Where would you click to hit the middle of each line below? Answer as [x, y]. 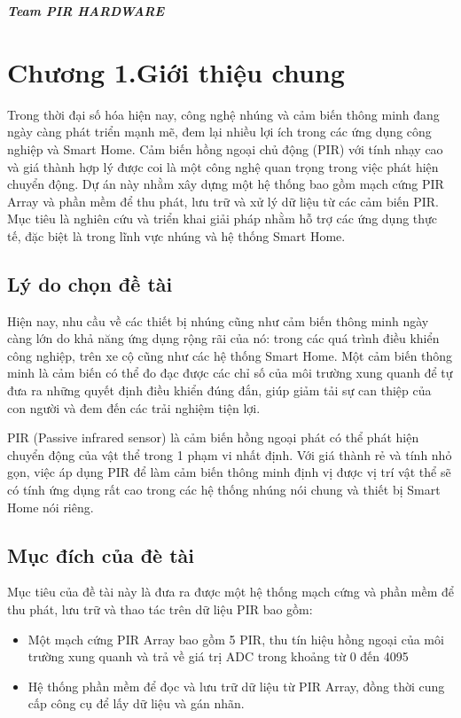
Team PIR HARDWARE [86, 11]
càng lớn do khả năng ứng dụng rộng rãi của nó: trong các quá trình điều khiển [223, 338]
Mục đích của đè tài [101, 554]
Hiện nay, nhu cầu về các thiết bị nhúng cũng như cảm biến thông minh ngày [218, 320]
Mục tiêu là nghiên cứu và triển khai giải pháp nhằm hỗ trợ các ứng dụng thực [223, 219]
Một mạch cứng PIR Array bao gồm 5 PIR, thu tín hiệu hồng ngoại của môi [236, 639]
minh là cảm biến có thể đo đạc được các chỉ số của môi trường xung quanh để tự [230, 373]
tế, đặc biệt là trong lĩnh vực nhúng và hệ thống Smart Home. [176, 235]
